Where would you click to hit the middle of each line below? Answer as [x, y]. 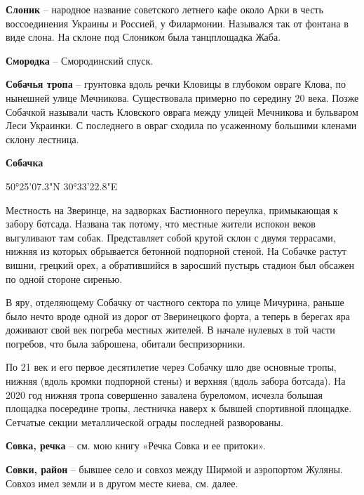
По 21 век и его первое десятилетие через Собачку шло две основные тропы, [171, 367]
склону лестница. [42, 139]
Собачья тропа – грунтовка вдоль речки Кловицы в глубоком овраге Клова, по [176, 84]
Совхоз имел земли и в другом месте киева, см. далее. [122, 483]
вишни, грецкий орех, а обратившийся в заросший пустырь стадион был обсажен [180, 264]
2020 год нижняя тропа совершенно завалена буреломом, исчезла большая [164, 394]
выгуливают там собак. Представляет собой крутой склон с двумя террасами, [171, 237]
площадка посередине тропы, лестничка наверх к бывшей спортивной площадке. [179, 408]
